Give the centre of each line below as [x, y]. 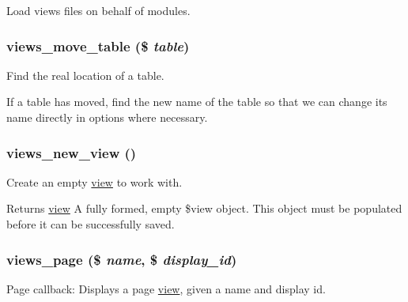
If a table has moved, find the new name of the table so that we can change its [197, 102]
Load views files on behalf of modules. [98, 10]
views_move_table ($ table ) [98, 45]
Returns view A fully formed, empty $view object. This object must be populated [204, 208]
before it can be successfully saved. [91, 224]
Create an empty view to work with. [94, 181]
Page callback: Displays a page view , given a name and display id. [166, 288]
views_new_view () [72, 152]
